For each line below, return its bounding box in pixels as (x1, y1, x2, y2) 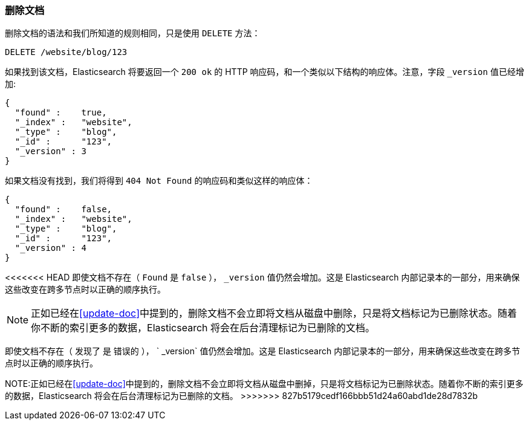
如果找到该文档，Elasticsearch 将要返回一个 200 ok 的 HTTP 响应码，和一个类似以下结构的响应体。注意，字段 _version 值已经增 (5, 67, 524, 77)
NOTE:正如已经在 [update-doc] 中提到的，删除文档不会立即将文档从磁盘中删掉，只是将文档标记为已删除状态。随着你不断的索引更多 (5, 378, 524, 389)
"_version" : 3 (15, 146, 86, 157)
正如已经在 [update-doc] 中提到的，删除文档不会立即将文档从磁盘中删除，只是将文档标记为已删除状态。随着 (31, 307, 518, 320)
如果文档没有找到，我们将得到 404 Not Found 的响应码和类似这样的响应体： (5, 175, 313, 186)
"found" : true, (15, 108, 107, 118)
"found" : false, (15, 204, 112, 215)
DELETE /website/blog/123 (5, 47, 128, 57)
